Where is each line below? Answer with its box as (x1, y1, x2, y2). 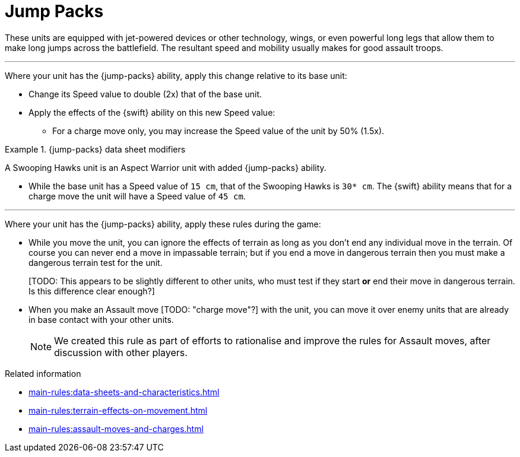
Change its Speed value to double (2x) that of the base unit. (28, 88, 262, 99)
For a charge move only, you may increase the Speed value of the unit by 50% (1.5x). (52, 125, 385, 136)
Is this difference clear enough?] (28, 285, 155, 296)
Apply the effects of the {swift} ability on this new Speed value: (28, 107, 275, 118)
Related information (5, 368, 81, 379)
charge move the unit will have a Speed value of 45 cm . (28, 191, 246, 201)
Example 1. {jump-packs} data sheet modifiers (5, 144, 186, 154)
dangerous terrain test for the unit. (28, 257, 163, 268)
